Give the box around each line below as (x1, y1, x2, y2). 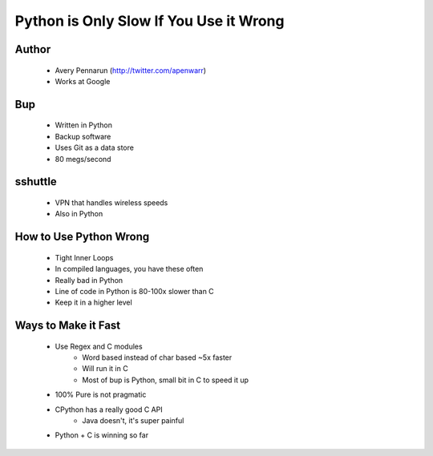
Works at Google (55, 76, 111, 86)
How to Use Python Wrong (14, 230, 150, 244)
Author (14, 42, 51, 56)
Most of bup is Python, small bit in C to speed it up (82, 375, 249, 385)
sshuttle (14, 175, 58, 188)
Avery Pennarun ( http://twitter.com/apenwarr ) (55, 65, 207, 75)
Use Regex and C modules (55, 341, 144, 351)
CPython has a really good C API (55, 405, 164, 414)
